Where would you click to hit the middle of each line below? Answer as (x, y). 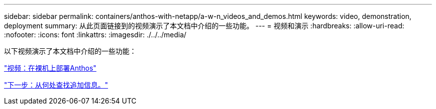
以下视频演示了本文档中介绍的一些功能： (70, 51)
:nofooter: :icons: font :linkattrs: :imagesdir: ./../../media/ (95, 35)
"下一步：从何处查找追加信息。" (56, 85)
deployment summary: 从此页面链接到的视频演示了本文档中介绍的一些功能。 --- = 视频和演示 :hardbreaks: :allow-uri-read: (204, 26)
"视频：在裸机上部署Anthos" (50, 68)
